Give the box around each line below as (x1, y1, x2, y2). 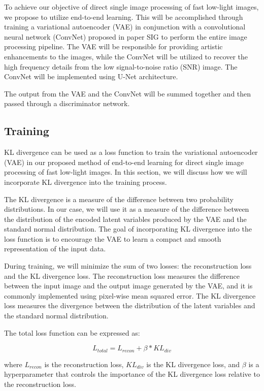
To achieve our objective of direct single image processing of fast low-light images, (4, 2, 259, 12)
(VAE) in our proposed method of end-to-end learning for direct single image (4, 156, 244, 167)
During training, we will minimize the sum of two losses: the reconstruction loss (4, 260, 252, 271)
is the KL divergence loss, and (146, 359, 240, 369)
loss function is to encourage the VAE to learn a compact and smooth (4, 233, 221, 244)
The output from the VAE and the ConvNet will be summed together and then (4, 88, 251, 99)
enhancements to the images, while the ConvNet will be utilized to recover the (4, 51, 248, 61)
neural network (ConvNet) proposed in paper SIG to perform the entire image (4, 31, 247, 42)
